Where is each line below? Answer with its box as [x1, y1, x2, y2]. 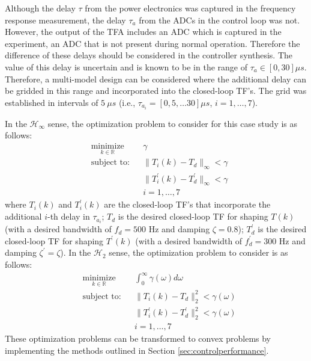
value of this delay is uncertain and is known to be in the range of [5, 60, 247, 73]
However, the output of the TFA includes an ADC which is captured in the [5, 25, 282, 38]
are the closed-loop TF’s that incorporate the [104, 198, 271, 211]
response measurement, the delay [5, 13, 126, 26]
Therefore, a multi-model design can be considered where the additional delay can [5, 72, 306, 85]
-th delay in [47, 210, 90, 223]
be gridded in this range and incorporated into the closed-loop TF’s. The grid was [5, 84, 307, 97]
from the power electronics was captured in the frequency [85, 2, 296, 14]
